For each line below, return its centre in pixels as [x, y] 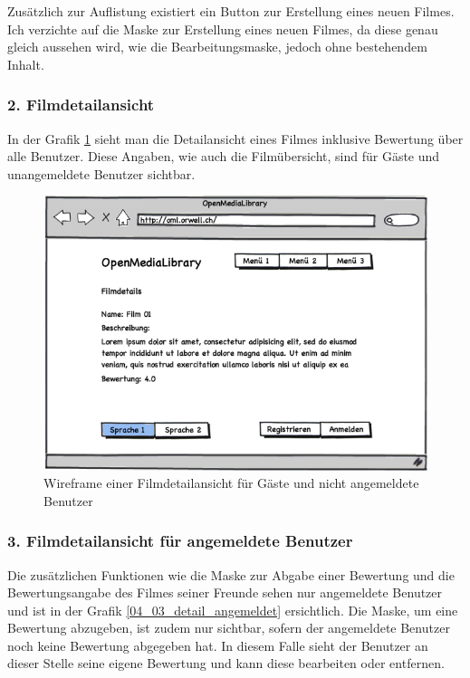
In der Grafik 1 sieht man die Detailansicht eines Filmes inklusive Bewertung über [235, 138]
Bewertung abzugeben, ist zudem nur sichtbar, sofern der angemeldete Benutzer [229, 628]
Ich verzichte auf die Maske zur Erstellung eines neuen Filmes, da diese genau [223, 29]
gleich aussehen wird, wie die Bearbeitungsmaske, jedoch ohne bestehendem [217, 47]
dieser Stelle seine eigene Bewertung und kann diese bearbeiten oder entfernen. [226, 663]
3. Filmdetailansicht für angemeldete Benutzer [180, 541]
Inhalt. [26, 64]
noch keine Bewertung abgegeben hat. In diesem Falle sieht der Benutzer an [218, 645]
